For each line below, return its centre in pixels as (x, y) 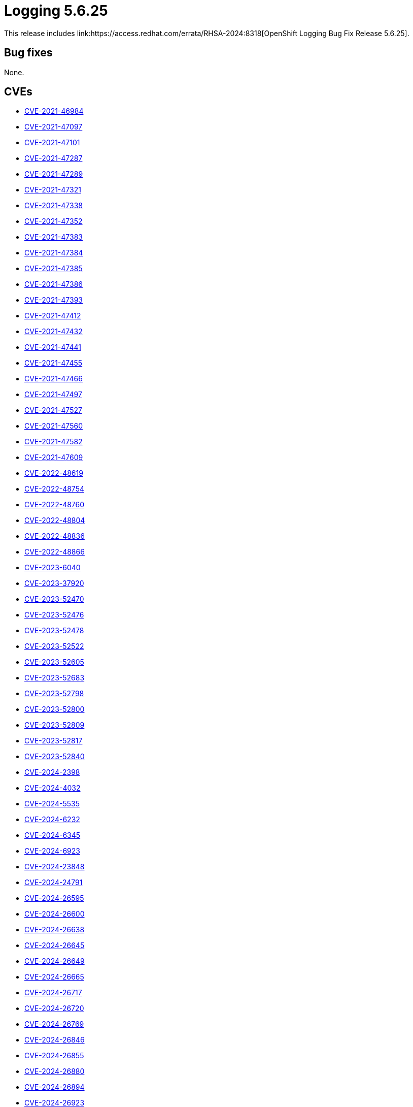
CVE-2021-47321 (53, 190)
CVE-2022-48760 (55, 505)
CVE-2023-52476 (54, 615)
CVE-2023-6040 (53, 568)
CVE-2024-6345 (53, 835)
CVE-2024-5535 (52, 804)
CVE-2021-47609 (54, 458)
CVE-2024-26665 (54, 977)
